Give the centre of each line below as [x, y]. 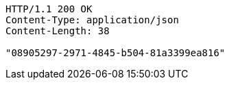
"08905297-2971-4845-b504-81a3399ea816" [116, 53]
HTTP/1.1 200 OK [49, 9]
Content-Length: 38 [58, 31]
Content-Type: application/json [92, 20]
